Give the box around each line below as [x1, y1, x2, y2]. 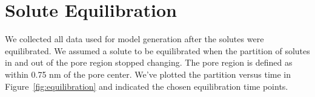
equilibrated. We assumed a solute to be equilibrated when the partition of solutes [5, 44, 310, 57]
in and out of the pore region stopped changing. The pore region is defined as [5, 56, 293, 69]
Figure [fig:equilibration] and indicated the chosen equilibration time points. [5, 80, 288, 92]
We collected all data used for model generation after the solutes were [5, 33, 264, 45]
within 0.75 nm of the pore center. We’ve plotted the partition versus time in [5, 67, 291, 80]
